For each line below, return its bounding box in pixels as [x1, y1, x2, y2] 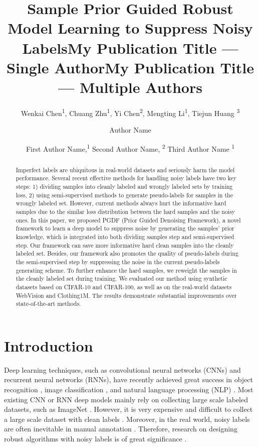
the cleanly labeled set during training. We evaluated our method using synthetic [16, 274, 227, 283]
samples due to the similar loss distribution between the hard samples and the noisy [16, 207, 235, 216]
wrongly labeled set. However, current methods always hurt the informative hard [16, 199, 226, 207]
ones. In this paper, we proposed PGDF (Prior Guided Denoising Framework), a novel [16, 215, 241, 224]
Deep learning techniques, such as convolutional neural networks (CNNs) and [4, 364, 241, 375]
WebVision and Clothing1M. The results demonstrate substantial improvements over [16, 291, 237, 299]
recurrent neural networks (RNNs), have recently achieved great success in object [4, 374, 253, 385]
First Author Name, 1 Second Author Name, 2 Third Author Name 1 [26, 142, 235, 154]
